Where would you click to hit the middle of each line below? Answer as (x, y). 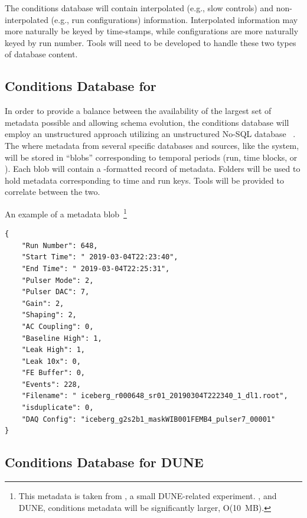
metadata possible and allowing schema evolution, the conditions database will (147, 122)
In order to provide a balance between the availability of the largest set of (138, 111)
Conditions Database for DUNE (104, 462)
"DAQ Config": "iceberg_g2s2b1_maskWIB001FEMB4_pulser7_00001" (148, 419)
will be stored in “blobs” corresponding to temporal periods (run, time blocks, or (151, 157)
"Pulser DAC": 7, (55, 292)
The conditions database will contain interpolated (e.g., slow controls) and (139, 8)
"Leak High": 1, (53, 350)
